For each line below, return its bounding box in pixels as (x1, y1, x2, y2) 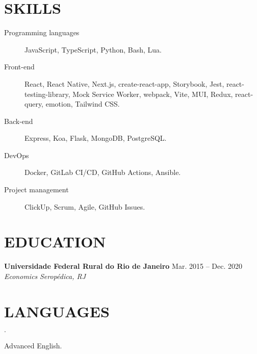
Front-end (4, 61, 35, 72)
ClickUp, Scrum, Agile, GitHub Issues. (24, 201, 145, 212)
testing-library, (24, 88, 70, 99)
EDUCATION (4, 231, 106, 252)
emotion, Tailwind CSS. (45, 98, 120, 109)
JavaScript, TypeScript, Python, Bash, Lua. (24, 44, 162, 55)
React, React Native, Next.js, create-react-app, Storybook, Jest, (24, 78, 224, 89)
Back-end (4, 115, 33, 126)
